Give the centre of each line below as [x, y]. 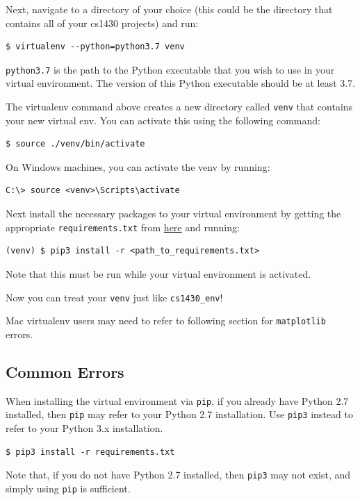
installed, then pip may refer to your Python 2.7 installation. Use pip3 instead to [179, 414]
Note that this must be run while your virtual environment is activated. [158, 273]
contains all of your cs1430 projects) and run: [102, 23]
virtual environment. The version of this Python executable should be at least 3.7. [181, 83]
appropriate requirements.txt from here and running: [123, 227]
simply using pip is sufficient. [68, 488]
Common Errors [65, 371]
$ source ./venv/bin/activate [75, 144]
